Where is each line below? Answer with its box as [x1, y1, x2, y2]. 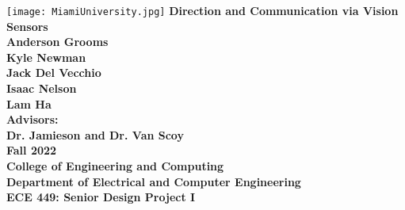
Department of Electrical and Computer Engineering [6, 173, 301, 189]
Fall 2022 [6, 142, 57, 158]
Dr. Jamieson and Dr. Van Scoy [6, 126, 184, 143]
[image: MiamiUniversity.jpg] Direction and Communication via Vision [6, 2, 399, 18]
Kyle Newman [6, 48, 86, 65]
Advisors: [6, 111, 59, 128]
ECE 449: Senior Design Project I [6, 189, 196, 205]
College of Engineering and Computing [6, 158, 224, 174]
